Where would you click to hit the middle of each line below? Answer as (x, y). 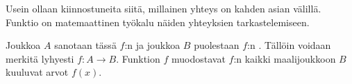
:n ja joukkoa (152, 45)
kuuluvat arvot (37, 72)
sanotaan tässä (85, 45)
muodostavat (198, 58)
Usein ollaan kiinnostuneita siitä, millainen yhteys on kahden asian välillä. (164, 8)
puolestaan (217, 45)
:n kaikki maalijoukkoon (285, 58)
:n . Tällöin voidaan (289, 45)
